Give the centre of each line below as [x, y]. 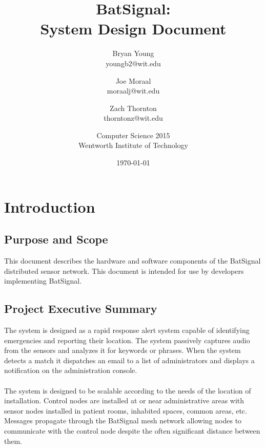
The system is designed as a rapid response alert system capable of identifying [127, 330]
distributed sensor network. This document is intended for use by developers [124, 270]
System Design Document [133, 29]
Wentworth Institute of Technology [133, 145]
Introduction [50, 206]
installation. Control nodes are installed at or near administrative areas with [124, 400]
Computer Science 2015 [133, 135]
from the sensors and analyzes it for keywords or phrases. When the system [123, 350]
